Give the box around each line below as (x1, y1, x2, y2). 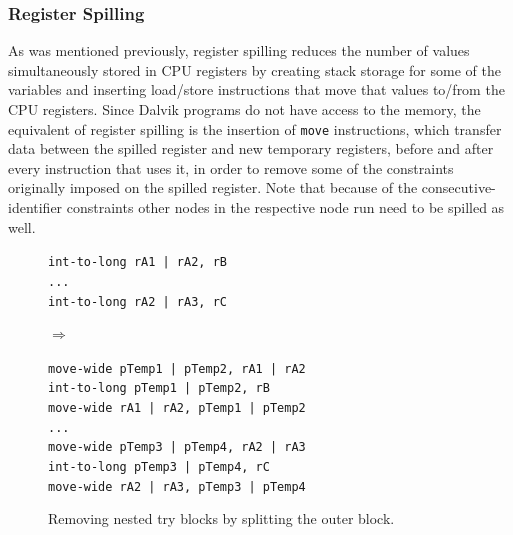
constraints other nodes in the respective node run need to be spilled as (66, 197, 505, 218)
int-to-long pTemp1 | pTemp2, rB (48, 381, 270, 396)
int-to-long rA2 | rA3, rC (48, 294, 227, 309)
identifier (8, 197, 63, 218)
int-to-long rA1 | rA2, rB (48, 255, 227, 270)
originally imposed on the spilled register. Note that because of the (8, 177, 418, 198)
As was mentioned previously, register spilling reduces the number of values (8, 40, 470, 61)
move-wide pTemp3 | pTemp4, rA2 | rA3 (48, 440, 306, 455)
